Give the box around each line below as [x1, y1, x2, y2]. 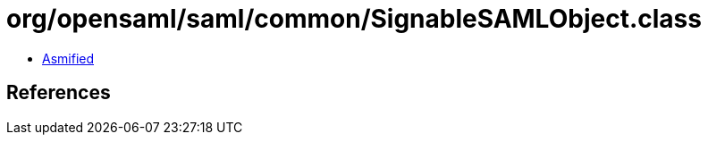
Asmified [42, 50, 95, 66]
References [6, 81, 111, 104]
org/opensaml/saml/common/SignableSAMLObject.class [6, 4, 702, 34]
